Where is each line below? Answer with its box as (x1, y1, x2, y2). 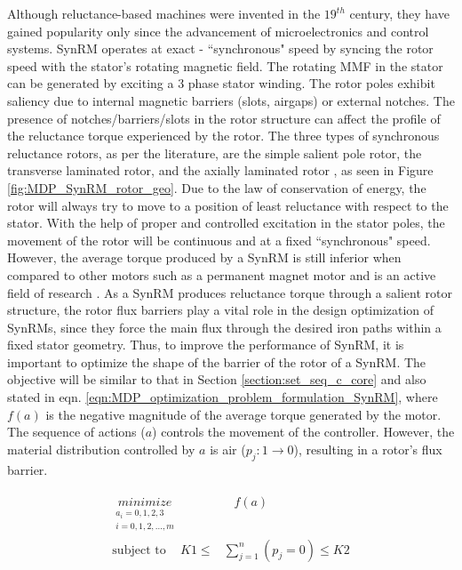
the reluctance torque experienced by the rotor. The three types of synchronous (7, 126, 440, 145)
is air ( (210, 439, 246, 458)
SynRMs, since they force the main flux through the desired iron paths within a (7, 317, 442, 336)
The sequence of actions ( (7, 422, 146, 441)
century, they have (349, 4, 450, 22)
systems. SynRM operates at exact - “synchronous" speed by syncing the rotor (7, 39, 434, 58)
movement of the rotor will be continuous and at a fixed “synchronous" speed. (7, 230, 431, 249)
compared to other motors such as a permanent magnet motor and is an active (7, 265, 436, 284)
